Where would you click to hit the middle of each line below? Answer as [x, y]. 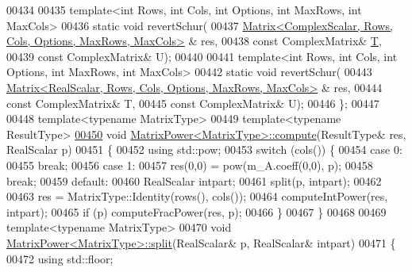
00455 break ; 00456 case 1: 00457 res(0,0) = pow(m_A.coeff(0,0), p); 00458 [190, 165]
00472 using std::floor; [60, 258]
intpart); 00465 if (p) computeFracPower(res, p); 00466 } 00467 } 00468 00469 [196, 211]
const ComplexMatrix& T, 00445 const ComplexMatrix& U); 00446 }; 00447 [193, 103]
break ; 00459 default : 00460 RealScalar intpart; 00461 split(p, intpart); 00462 [194, 180]
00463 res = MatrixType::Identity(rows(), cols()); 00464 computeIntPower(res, [197, 196]
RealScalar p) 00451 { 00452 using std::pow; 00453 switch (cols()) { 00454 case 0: [204, 149]
